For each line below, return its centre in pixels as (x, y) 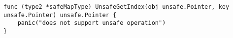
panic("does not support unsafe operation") (92, 23)
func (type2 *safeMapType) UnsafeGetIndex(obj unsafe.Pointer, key (116, 7)
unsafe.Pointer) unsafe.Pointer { (60, 15)
